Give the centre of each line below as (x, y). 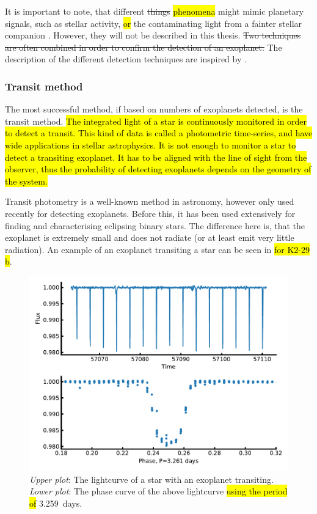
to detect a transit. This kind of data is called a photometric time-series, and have (159, 133)
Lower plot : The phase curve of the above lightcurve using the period (158, 491)
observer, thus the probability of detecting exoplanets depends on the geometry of (158, 169)
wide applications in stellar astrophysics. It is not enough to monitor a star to (151, 145)
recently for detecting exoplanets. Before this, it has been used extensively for (150, 213)
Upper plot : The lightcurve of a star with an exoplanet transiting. (151, 479)
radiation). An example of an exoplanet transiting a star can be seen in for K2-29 (157, 249)
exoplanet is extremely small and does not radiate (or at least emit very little (150, 237)
